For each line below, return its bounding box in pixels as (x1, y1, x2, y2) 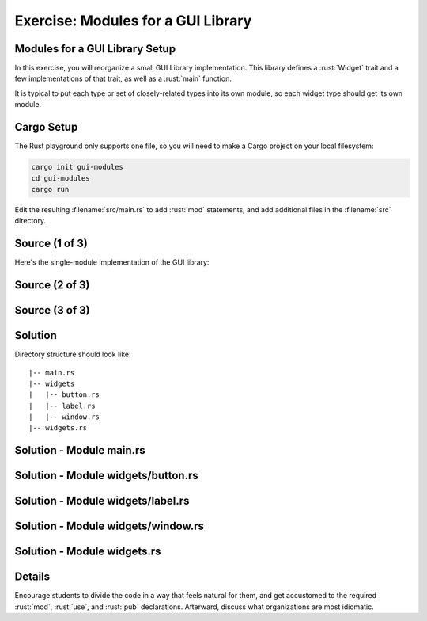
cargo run (31, 185, 70, 193)
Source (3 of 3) (14, 303, 90, 317)
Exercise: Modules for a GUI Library (14, 12, 252, 29)
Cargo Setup (14, 120, 78, 134)
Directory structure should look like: (14, 349, 131, 360)
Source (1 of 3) (14, 237, 89, 250)
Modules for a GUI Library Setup (14, 42, 176, 55)
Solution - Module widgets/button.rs (14, 469, 198, 482)
